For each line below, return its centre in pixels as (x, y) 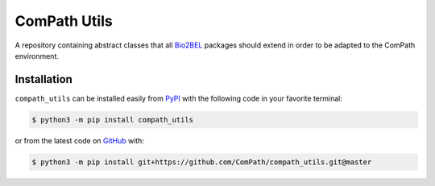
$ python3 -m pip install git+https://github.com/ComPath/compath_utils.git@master (202, 162)
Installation (43, 79)
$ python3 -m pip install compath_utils (112, 120)
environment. (37, 56)
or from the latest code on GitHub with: (80, 140)
